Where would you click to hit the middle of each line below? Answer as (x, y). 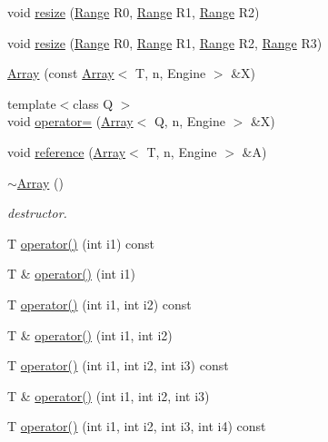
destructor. (37, 213)
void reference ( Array (67, 151)
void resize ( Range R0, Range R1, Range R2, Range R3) (165, 42)
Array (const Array (61, 73)
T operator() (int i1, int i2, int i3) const (118, 365)
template (32, 103)
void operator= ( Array (70, 121)
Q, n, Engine (189, 121)
